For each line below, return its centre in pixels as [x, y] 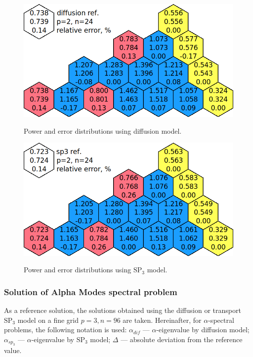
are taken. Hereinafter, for [162, 320]
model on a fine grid [48, 320]
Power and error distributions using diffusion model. [103, 130]
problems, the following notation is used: [65, 330]
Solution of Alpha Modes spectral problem [91, 291]
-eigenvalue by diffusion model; [203, 330]
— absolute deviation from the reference [182, 339]
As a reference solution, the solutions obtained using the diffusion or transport [123, 310]
